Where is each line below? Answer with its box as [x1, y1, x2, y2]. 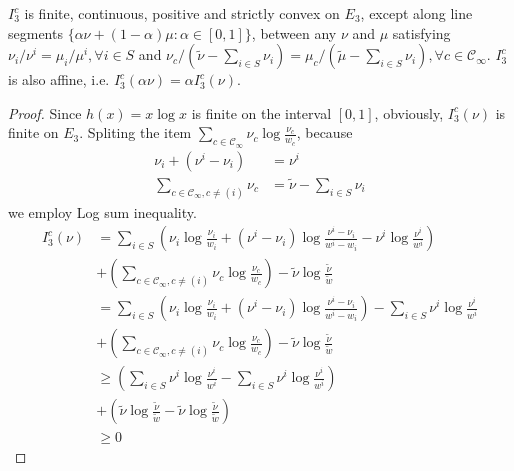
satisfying [392, 22, 451, 43]
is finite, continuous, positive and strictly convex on [24, 3, 340, 23]
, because [296, 122, 353, 143]
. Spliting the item [79, 122, 192, 143]
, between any [251, 22, 337, 43]
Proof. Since [8, 102, 82, 123]
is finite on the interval [191, 102, 332, 123]
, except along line [360, 3, 473, 23]
